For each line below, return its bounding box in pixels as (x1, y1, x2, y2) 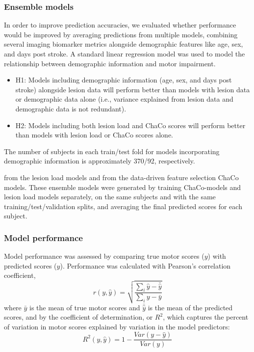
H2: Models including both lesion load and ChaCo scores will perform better (15, 120, 246, 130)
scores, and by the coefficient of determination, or (4, 312, 153, 322)
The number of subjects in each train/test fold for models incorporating (4, 146, 220, 156)
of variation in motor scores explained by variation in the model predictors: (4, 321, 230, 331)
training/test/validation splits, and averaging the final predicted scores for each (4, 201, 242, 211)
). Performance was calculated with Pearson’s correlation (60, 260, 231, 271)
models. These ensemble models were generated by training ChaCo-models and (4, 182, 241, 192)
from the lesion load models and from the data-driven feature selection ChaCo (4, 172, 239, 182)
